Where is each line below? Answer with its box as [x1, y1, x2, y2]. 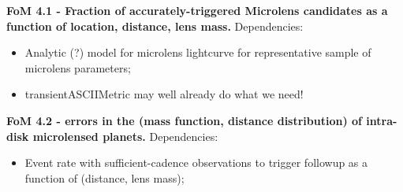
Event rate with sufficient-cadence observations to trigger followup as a [24, 154, 368, 171]
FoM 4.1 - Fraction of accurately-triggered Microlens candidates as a [6, 2, 388, 18]
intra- [366, 112, 397, 128]
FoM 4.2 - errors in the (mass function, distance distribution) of [6, 112, 363, 128]
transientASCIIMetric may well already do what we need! [24, 86, 304, 102]
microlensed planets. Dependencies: [32, 127, 218, 144]
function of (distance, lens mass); [24, 169, 185, 186]
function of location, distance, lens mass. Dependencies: [6, 17, 304, 34]
